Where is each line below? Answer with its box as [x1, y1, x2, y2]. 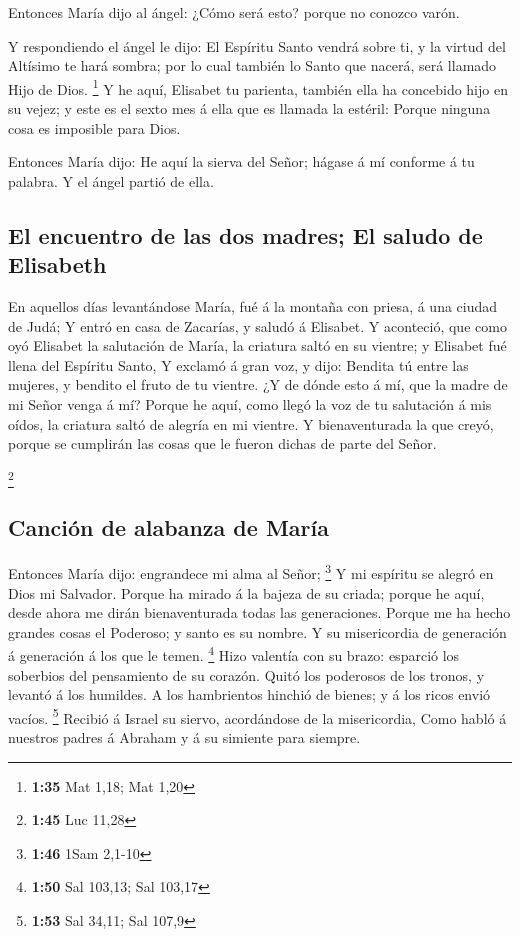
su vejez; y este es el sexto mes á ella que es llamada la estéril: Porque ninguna [8, 98, 491, 119]
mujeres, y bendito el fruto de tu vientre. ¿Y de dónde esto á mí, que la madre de [8, 374, 508, 395]
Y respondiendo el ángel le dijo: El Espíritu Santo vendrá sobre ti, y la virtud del [8, 35, 506, 56]
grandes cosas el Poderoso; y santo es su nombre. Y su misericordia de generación [8, 621, 507, 642]
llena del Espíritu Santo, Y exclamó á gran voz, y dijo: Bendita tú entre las [8, 354, 469, 375]
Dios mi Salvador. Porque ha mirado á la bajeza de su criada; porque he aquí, [8, 582, 485, 603]
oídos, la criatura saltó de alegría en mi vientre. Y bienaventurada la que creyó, [8, 413, 494, 434]
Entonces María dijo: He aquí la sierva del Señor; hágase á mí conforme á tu [8, 151, 475, 172]
